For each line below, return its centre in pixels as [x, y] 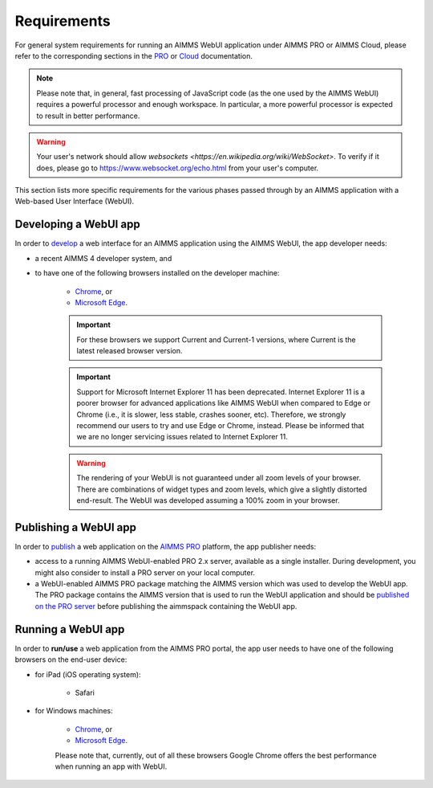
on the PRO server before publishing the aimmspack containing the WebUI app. [166, 606]
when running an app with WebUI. [111, 766]
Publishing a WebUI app [75, 527]
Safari [85, 692]
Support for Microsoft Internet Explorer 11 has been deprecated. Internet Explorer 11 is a [221, 392]
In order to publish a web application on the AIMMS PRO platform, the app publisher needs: [166, 546]
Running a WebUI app [70, 629]
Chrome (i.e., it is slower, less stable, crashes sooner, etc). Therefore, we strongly [211, 414]
